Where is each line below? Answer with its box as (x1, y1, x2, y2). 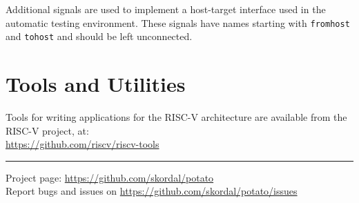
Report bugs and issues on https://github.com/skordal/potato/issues (6, 184, 298, 198)
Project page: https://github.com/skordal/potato (6, 170, 214, 184)
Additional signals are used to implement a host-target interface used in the (6, 2, 326, 16)
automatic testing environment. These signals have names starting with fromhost (6, 15, 350, 30)
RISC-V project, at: (6, 123, 89, 137)
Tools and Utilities (6, 70, 186, 98)
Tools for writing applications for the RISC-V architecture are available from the (6, 110, 347, 124)
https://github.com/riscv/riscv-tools (6, 137, 159, 151)
